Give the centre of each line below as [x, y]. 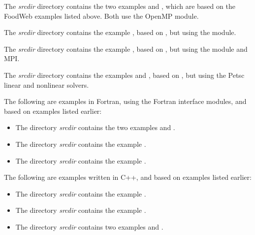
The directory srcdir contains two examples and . [89, 226]
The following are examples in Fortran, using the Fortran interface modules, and [125, 101]
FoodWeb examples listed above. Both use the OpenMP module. [101, 16]
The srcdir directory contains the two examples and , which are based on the [120, 6]
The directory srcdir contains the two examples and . [95, 127]
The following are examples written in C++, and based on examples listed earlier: [128, 177]
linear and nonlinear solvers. [47, 84]
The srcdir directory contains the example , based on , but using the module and [126, 49]
